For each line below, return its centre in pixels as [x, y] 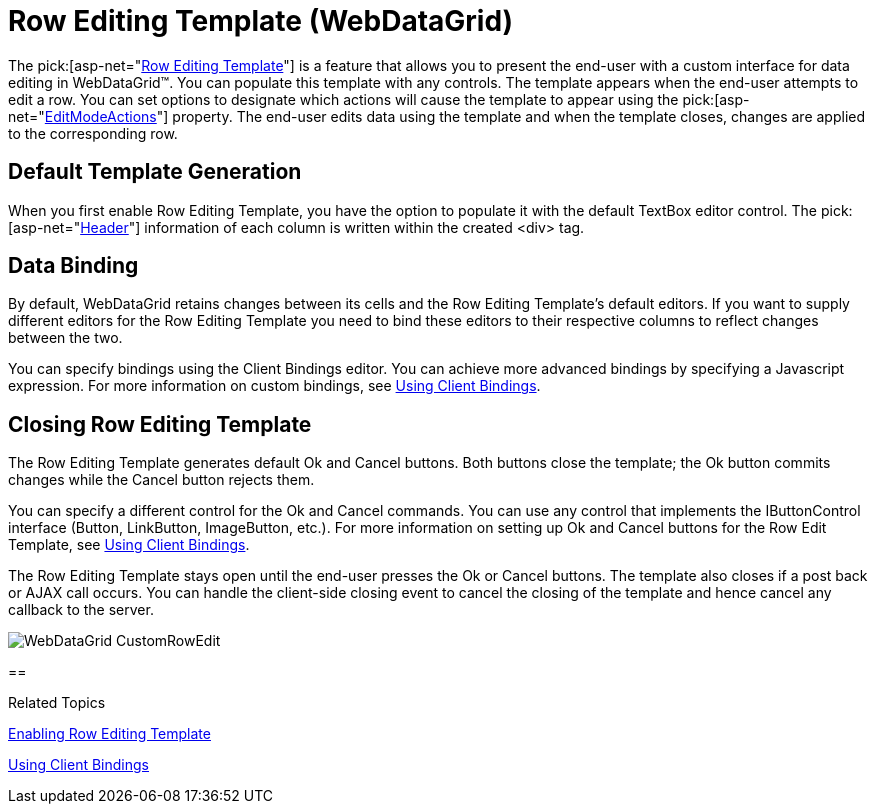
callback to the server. [81, 610]
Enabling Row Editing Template [109, 734]
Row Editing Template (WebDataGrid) [261, 21]
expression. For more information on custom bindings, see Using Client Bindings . [274, 386]
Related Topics [57, 703]
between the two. [65, 338]
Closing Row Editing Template [160, 424]
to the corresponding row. [93, 133]
